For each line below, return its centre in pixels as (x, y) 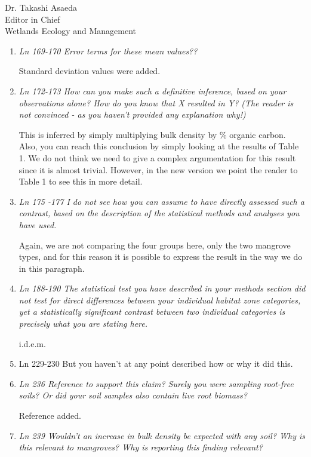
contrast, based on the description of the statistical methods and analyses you (159, 213)
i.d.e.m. (32, 343)
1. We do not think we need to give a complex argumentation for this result (157, 157)
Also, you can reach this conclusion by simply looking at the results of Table (159, 146)
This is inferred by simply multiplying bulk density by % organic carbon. (152, 134)
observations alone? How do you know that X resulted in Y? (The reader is (156, 102)
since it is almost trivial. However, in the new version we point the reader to (158, 169)
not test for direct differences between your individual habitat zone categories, (160, 300)
